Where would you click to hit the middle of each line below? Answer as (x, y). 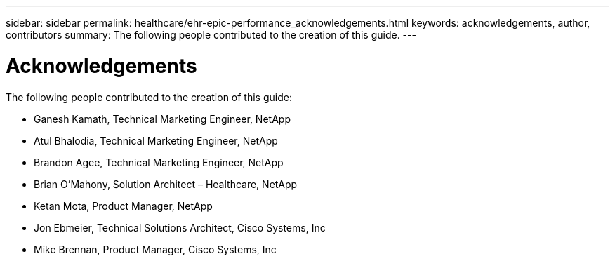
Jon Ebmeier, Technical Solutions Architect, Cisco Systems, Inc (180, 227)
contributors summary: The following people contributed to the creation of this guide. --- (211, 35)
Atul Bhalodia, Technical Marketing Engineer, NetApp (156, 140)
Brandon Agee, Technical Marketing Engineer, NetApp (159, 162)
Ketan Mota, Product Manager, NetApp (123, 206)
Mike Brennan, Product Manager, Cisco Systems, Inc (155, 249)
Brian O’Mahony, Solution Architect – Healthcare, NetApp (166, 184)
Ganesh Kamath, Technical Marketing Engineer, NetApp (162, 119)
